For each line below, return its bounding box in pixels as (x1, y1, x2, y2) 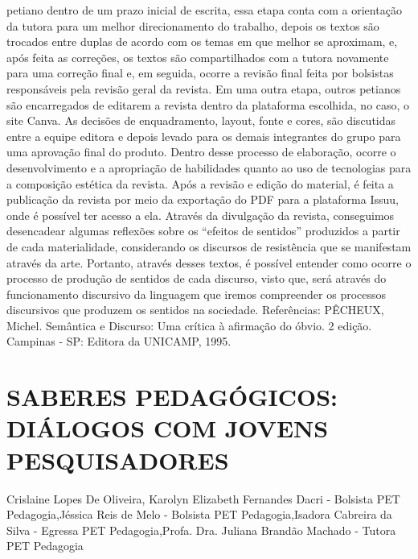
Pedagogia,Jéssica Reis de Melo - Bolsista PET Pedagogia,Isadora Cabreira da (6, 506, 392, 523)
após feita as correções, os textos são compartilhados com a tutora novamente (6, 48, 389, 65)
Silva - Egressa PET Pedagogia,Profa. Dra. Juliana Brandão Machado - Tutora (6, 521, 396, 538)
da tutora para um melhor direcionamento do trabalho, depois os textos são (6, 17, 379, 34)
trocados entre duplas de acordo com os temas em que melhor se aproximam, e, (6, 33, 398, 50)
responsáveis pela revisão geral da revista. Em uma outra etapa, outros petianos (6, 80, 401, 97)
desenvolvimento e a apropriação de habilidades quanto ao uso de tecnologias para (6, 159, 412, 176)
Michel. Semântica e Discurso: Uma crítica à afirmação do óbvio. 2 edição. (6, 317, 372, 333)
